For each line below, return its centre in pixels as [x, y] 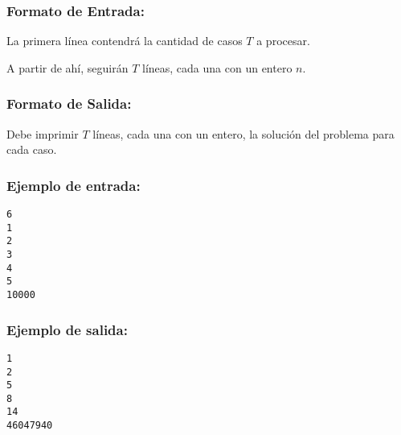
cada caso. [32, 149]
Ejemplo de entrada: [74, 185]
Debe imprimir [43, 133]
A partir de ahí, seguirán [68, 67]
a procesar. [283, 41]
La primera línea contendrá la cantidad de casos [125, 41]
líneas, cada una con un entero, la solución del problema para [243, 133]
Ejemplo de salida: [67, 329]
